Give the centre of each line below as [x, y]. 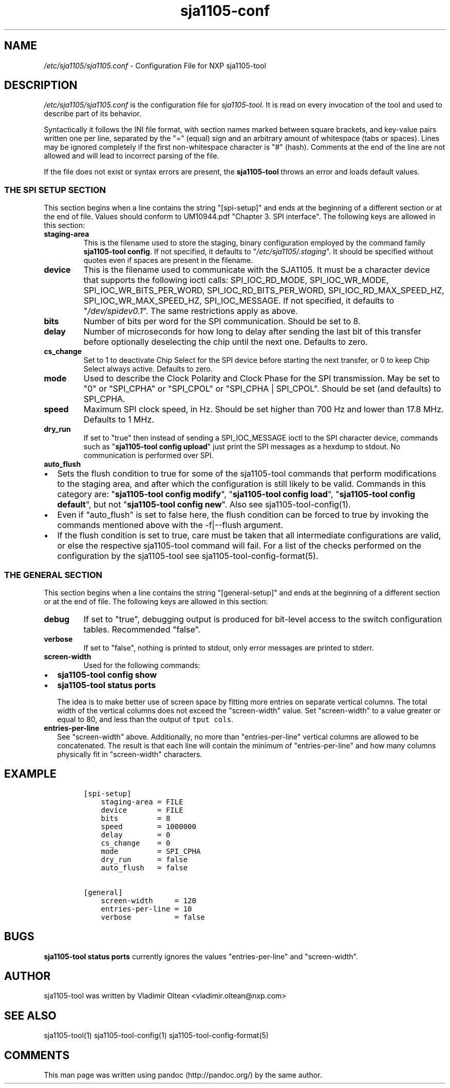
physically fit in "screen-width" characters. [130, 754]
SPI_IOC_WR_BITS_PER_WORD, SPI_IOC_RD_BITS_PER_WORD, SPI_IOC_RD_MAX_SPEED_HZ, [264, 291]
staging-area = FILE [142, 802]
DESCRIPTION [41, 85]
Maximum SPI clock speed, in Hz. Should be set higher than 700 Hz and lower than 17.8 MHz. [264, 409]
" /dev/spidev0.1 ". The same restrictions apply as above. [191, 311]
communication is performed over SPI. [148, 455]
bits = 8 [136, 818]
